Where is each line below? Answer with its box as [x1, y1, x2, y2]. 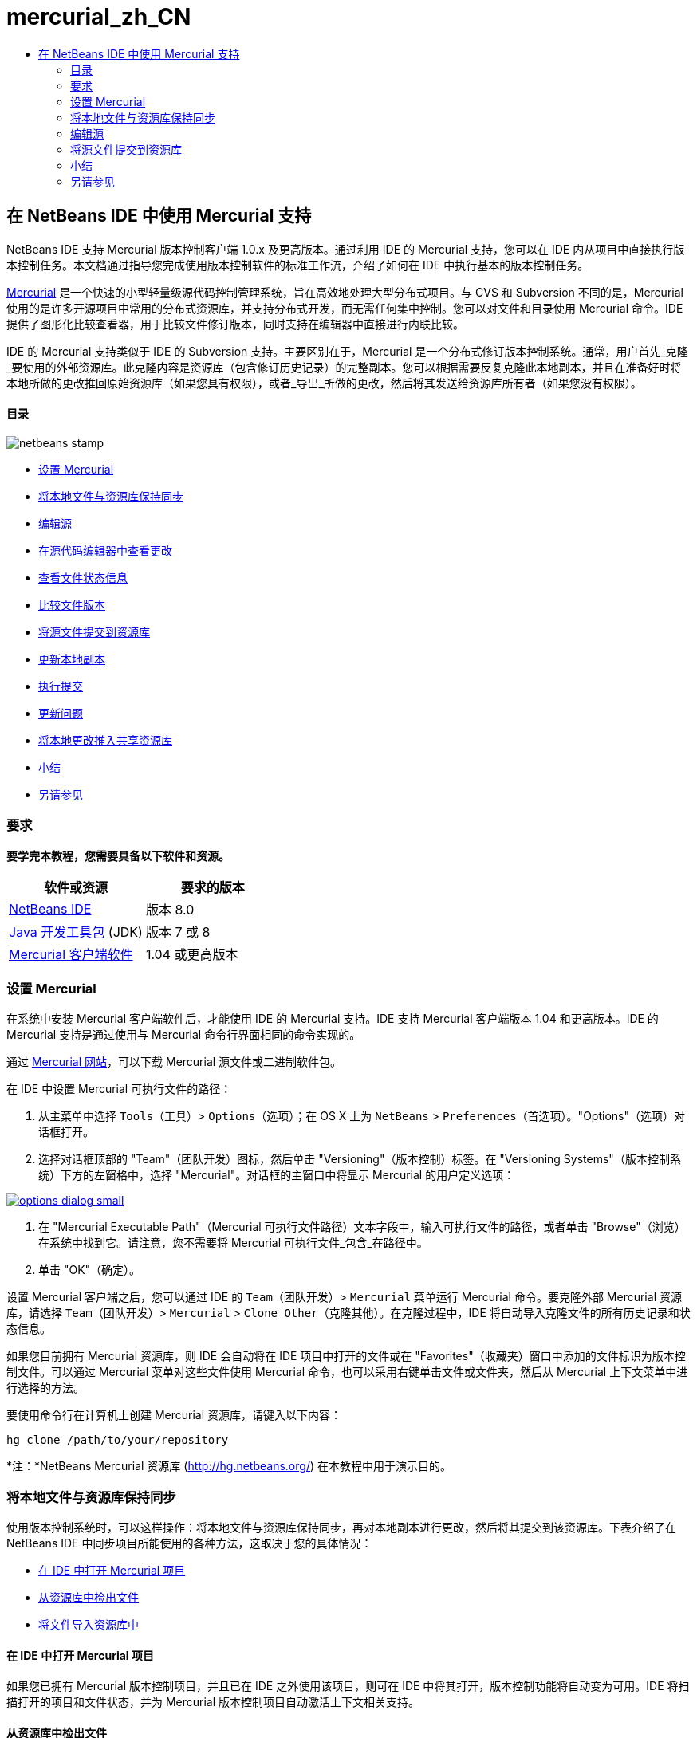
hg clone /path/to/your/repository [6, 1433, 229, 1447]
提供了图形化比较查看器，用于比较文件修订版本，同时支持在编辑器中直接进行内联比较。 [6, 317, 464, 331]
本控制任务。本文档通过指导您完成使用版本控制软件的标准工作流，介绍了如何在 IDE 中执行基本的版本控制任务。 [6, 258, 589, 272]
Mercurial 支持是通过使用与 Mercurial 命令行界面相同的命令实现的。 [6, 1028, 361, 1042]
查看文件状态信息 [38, 570, 128, 584]
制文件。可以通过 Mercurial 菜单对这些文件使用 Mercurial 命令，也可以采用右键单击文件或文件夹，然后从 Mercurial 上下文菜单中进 [6, 1365, 688, 1379]
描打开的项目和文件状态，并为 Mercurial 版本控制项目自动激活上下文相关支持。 [6, 1695, 420, 1709]
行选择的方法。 [6, 1381, 85, 1395]
